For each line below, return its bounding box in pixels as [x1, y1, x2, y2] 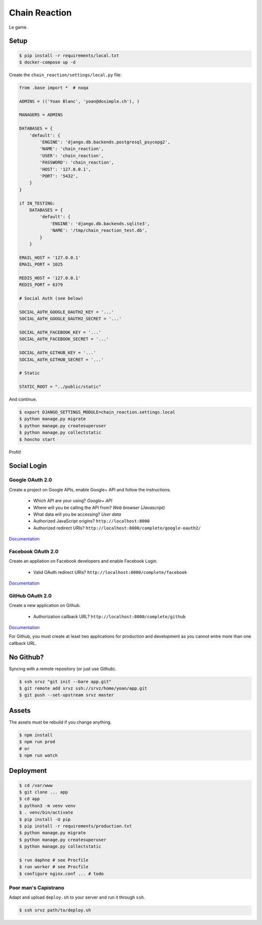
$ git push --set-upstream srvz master [19, 692, 114, 698]
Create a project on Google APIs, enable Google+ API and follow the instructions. [9, 487, 171, 492]
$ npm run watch [19, 753, 58, 758]
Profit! [9, 449, 21, 455]
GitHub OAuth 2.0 [9, 592, 52, 599]
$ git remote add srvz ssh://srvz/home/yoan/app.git [19, 686, 147, 691]
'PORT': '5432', [39, 173, 79, 179]
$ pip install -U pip [19, 816, 71, 822]
